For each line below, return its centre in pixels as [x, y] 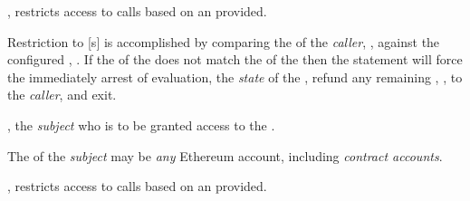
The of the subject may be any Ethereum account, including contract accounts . [225, 155]
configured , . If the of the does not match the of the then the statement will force [235, 59]
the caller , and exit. [62, 95]
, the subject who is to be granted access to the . [141, 124]
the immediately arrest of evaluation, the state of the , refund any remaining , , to [235, 77]
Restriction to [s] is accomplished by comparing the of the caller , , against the [224, 41]
